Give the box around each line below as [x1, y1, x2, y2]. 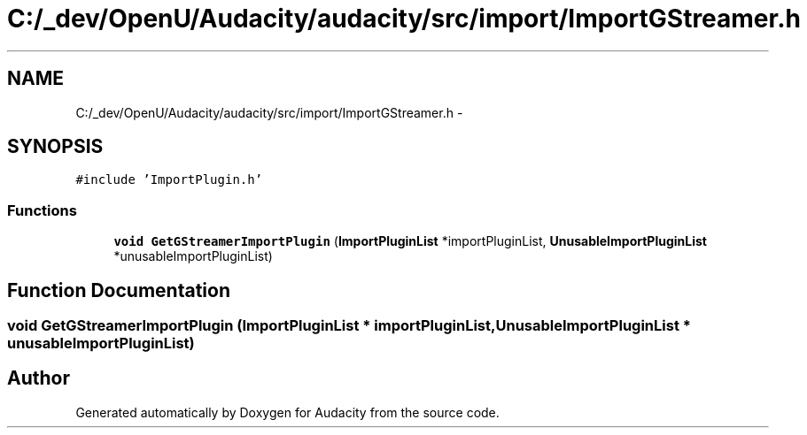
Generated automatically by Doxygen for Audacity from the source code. [75, 404, 500, 420]
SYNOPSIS [7, 135, 104, 158]
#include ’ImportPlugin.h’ [75, 172, 263, 187]
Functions [7, 201, 77, 219]
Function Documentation [7, 279, 230, 301]
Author [7, 367, 70, 390]
